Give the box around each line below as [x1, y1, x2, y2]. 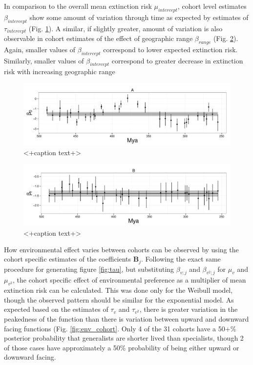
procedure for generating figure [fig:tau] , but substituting [4, 264, 174, 274]
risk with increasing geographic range [4, 66, 115, 77]
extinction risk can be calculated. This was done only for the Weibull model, [4, 285, 233, 295]
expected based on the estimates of [4, 304, 108, 314]
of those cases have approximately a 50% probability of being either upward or [4, 342, 239, 352]
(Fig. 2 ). [213, 33, 238, 43]
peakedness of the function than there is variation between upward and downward [4, 314, 249, 324]
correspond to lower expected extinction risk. [103, 44, 238, 54]
